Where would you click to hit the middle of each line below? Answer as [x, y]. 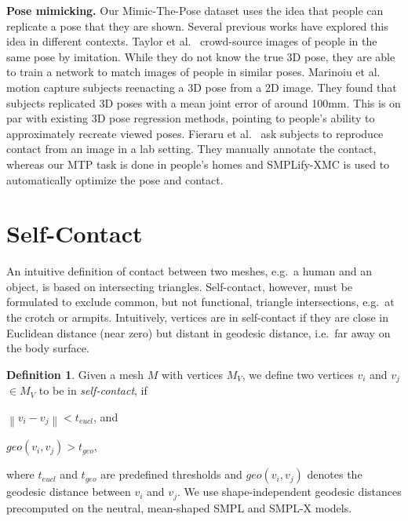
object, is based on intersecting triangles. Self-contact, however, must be [180, 286]
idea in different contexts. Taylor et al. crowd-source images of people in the [192, 41]
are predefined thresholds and [171, 474]
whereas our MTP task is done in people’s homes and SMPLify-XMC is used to [198, 164]
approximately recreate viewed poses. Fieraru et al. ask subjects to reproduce [195, 133]
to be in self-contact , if [93, 390]
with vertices [192, 374]
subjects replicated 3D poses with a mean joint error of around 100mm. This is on [204, 102]
